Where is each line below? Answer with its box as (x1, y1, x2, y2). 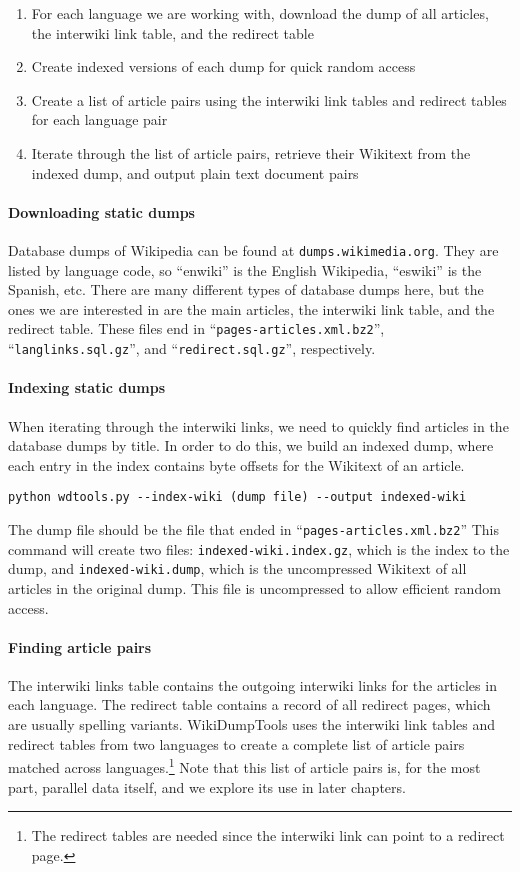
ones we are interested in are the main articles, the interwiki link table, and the (8, 298, 495, 319)
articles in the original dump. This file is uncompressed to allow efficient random (8, 577, 501, 598)
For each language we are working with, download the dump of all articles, (31, 3, 489, 23)
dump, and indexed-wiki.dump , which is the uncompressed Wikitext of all (8, 558, 467, 579)
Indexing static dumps (8, 377, 165, 398)
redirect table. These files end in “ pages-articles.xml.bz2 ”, (8, 318, 385, 339)
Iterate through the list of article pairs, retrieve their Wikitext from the (31, 142, 471, 163)
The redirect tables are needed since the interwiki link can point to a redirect (31, 825, 505, 846)
